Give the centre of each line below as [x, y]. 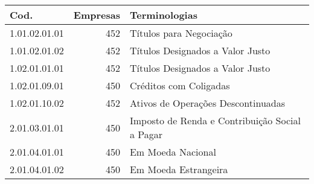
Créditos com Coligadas [180, 85]
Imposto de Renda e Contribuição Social [215, 120]
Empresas [97, 15]
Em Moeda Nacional [173, 152]
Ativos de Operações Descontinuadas [207, 103]
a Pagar [146, 134]
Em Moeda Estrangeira [179, 169]
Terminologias [163, 15]
